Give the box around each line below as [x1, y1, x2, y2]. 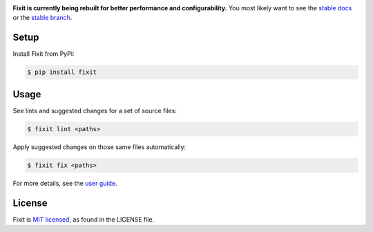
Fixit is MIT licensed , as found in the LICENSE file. [12, 215, 155, 224]
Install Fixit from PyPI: [12, 50, 75, 58]
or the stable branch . [12, 14, 73, 22]
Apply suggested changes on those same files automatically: [12, 142, 186, 151]
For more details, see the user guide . [12, 179, 117, 187]
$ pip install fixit [27, 68, 97, 76]
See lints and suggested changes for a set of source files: [12, 106, 178, 115]
